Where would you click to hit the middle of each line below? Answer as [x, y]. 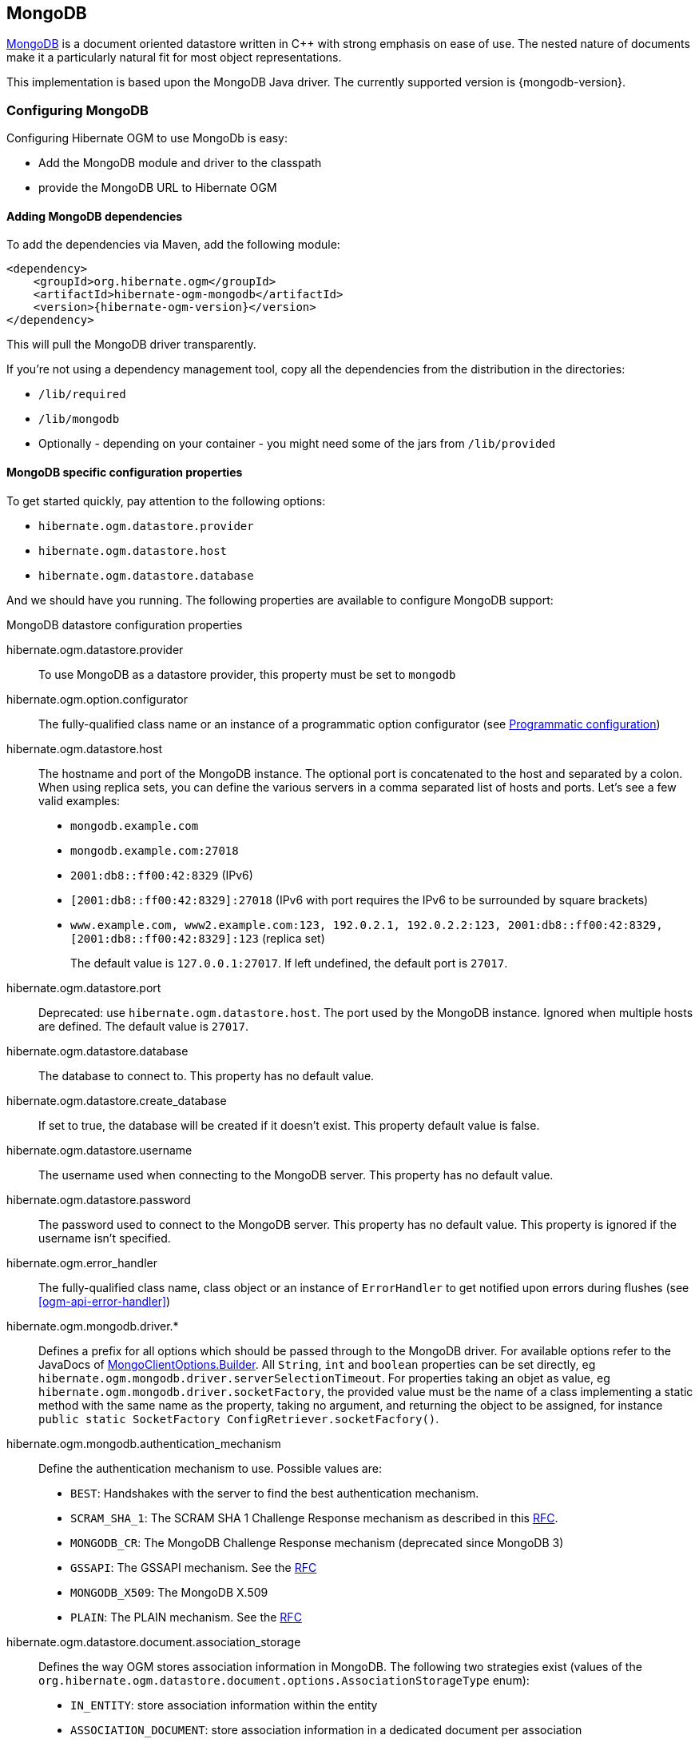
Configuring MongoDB [77, 110]
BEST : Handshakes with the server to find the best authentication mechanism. [275, 1493]
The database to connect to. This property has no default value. [207, 1075]
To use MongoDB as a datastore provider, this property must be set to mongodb [247, 674]
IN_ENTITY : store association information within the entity [224, 1705]
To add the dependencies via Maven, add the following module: [173, 245]
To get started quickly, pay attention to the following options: [166, 501]
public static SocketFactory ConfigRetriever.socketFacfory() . [239, 1418]
